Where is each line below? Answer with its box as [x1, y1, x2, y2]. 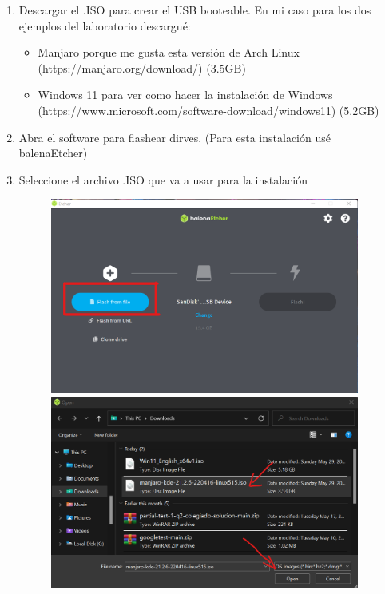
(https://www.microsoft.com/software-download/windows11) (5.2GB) [38, 101, 379, 118]
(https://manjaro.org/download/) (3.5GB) [38, 59, 246, 76]
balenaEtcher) [18, 145, 88, 161]
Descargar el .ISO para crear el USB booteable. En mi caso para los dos [18, 2, 371, 18]
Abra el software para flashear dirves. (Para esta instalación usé [18, 129, 331, 145]
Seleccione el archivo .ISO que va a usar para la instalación [18, 171, 308, 188]
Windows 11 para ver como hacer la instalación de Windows [38, 86, 333, 103]
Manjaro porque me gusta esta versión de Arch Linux [38, 44, 300, 61]
